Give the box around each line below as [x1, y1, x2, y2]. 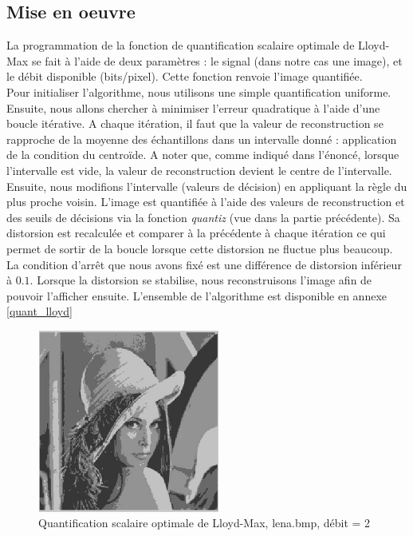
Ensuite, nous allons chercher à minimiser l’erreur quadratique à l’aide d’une [6, 99, 380, 116]
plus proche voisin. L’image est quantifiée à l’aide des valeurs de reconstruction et [6, 193, 405, 210]
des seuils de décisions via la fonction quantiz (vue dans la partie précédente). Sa [6, 208, 400, 225]
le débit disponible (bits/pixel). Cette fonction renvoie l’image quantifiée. [6, 68, 363, 85]
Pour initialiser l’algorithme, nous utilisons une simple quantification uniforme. [6, 83, 391, 100]
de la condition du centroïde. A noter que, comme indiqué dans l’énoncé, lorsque [6, 146, 399, 163]
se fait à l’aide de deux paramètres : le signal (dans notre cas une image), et [31, 52, 403, 69]
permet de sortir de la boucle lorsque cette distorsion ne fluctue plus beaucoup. [6, 240, 393, 256]
